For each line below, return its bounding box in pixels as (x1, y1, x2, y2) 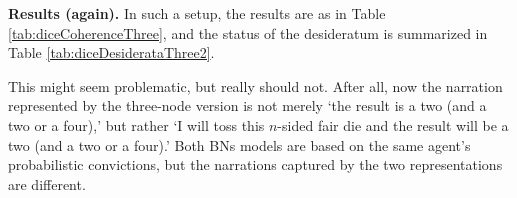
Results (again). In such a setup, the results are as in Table (8, 3, 386, 23)
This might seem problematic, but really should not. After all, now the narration (8, 75, 503, 96)
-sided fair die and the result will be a (277, 114, 509, 135)
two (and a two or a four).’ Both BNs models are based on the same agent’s (8, 134, 471, 155)
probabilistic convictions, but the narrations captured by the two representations (8, 154, 503, 175)
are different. (8, 173, 86, 194)
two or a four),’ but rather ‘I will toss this (8, 114, 265, 135)
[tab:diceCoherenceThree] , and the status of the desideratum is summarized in (8, 22, 488, 43)
